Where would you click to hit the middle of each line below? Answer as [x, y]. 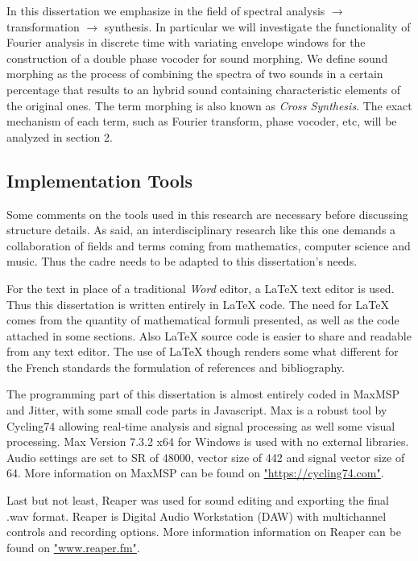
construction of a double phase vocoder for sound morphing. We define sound [197, 58]
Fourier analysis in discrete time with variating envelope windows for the [186, 42]
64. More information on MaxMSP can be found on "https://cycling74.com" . [195, 473]
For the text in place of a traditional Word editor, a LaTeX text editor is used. [201, 288]
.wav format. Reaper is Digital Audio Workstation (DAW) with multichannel [197, 516]
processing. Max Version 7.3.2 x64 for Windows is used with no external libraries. [208, 441]
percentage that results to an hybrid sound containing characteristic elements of [204, 89]
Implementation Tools [99, 180]
